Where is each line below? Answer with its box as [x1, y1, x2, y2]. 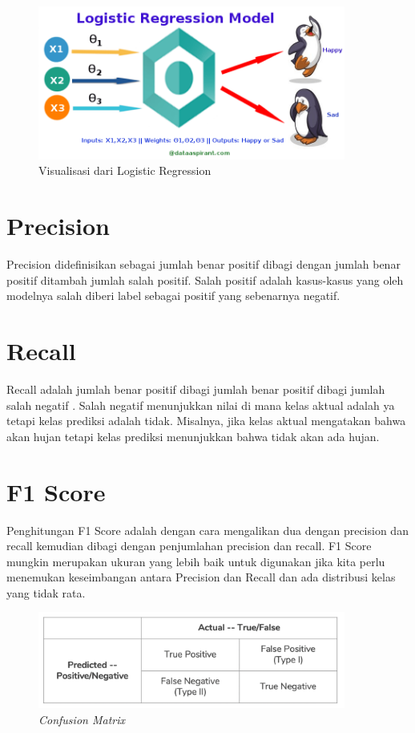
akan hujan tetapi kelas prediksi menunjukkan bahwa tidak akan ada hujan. [6, 427, 380, 444]
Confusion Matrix [38, 711, 125, 728]
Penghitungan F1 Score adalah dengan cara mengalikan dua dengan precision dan [6, 521, 409, 538]
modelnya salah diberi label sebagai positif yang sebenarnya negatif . [6, 287, 340, 304]
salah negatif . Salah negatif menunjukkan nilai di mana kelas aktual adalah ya [6, 396, 395, 413]
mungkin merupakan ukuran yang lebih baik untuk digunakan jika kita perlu [6, 553, 385, 569]
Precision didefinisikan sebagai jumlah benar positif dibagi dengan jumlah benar [6, 256, 401, 273]
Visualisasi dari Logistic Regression [38, 162, 212, 179]
